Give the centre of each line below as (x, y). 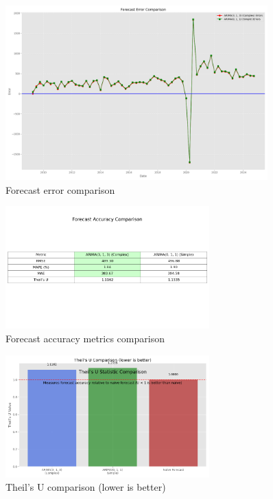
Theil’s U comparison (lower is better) (86, 487)
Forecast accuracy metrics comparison (85, 338)
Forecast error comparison (60, 189)
